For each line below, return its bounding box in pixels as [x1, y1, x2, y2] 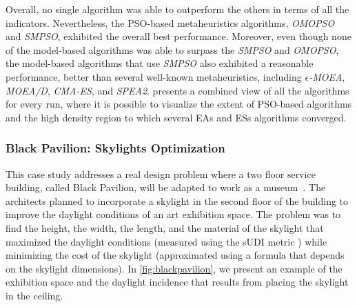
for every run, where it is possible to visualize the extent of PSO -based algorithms [6, 97, 352, 111]
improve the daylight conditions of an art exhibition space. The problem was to [6, 207, 341, 221]
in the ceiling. [6, 288, 63, 302]
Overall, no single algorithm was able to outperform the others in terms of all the [6, 2, 349, 16]
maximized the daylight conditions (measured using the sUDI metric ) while [6, 234, 327, 248]
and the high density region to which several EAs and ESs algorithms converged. [6, 110, 347, 124]
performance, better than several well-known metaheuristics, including [6, 69, 302, 83]
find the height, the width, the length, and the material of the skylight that [6, 220, 324, 235]
